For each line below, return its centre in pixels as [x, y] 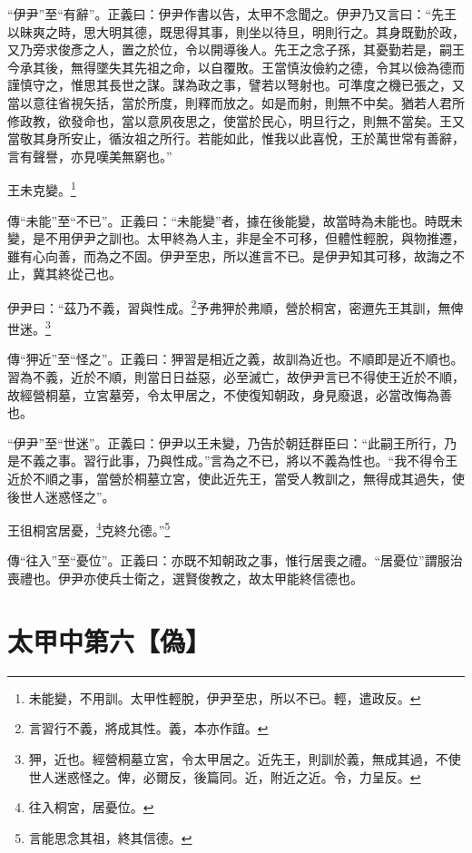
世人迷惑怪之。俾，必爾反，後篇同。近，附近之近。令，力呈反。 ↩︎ [225, 776]
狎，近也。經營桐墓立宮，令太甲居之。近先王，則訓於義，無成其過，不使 [245, 758]
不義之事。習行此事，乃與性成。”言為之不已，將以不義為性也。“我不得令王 [239, 461]
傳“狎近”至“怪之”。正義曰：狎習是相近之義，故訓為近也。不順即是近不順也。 [236, 359]
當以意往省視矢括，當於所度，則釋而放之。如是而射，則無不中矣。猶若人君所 [236, 102]
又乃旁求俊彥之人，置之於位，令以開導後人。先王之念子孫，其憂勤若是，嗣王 [236, 49]
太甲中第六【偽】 [109, 640]
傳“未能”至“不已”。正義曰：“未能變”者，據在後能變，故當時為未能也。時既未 [235, 220]
